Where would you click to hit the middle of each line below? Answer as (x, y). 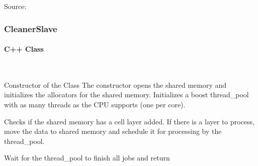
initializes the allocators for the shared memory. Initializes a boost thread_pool (126, 95)
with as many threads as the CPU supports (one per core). (95, 105)
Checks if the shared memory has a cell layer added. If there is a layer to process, (130, 121)
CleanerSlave (31, 28)
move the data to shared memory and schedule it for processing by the (113, 131)
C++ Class (24, 49)
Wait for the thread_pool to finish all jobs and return (87, 158)
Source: (15, 6)
